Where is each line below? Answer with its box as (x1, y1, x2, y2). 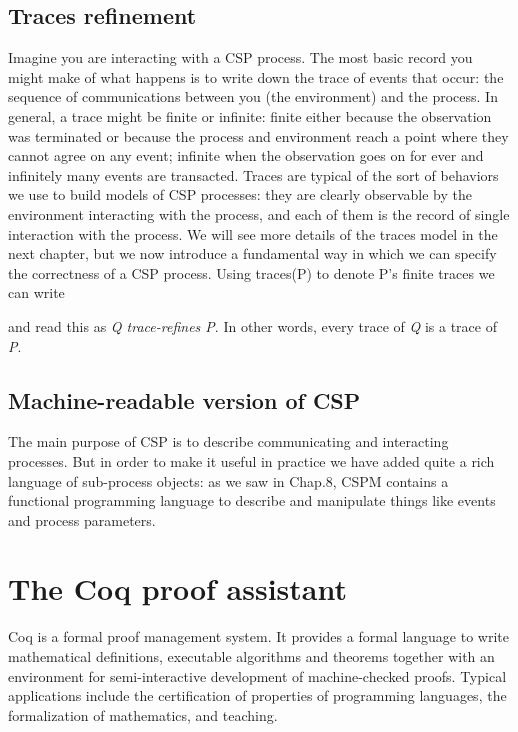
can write (8, 282, 65, 303)
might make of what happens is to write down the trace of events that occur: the (8, 66, 504, 87)
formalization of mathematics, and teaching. (8, 704, 278, 725)
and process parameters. (8, 509, 156, 530)
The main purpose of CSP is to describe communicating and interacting (8, 431, 449, 452)
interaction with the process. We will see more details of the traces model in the (8, 223, 498, 244)
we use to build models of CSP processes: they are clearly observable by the (8, 184, 472, 205)
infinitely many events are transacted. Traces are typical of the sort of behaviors (8, 164, 499, 185)
